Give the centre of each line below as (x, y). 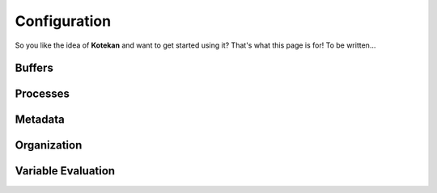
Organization (49, 145)
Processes (42, 94)
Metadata (40, 120)
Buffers (34, 68)
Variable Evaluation (65, 171)
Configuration (63, 21)
